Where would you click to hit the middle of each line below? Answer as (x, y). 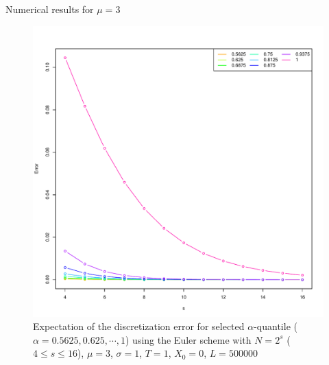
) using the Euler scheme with (188, 339)
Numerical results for (50, 9)
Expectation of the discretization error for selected (139, 326)
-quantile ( (276, 326)
